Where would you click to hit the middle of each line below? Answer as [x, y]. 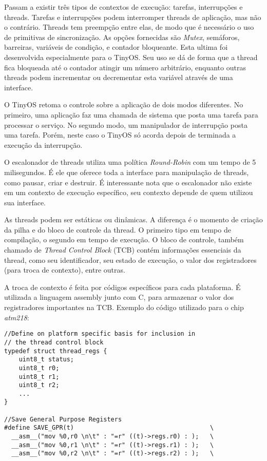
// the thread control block [54, 342]
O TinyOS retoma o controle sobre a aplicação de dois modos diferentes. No [124, 104]
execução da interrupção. [43, 145]
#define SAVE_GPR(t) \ [109, 428]
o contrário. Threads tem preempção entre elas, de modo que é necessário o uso [129, 27]
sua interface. [25, 202]
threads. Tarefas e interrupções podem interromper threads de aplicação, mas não [133, 17]
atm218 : [17, 317]
